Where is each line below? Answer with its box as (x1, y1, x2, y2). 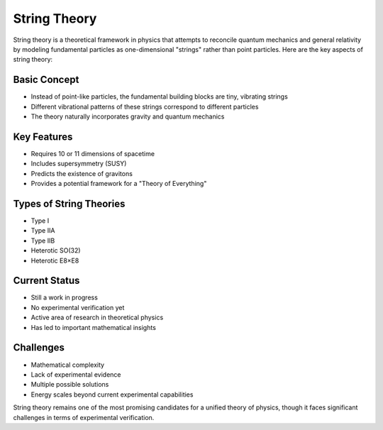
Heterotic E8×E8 (30, 256, 79, 265)
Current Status (13, 275, 80, 287)
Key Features (13, 131, 73, 143)
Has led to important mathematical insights (30, 323, 156, 331)
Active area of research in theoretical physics (30, 313, 164, 322)
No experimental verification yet (30, 303, 125, 312)
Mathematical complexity (30, 360, 105, 369)
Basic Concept (13, 74, 79, 86)
